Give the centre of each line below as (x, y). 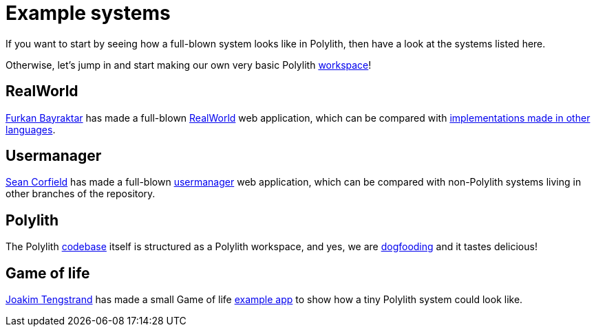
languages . (31, 129)
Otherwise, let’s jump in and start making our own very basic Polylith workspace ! (189, 65)
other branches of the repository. (81, 194)
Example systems (88, 13)
